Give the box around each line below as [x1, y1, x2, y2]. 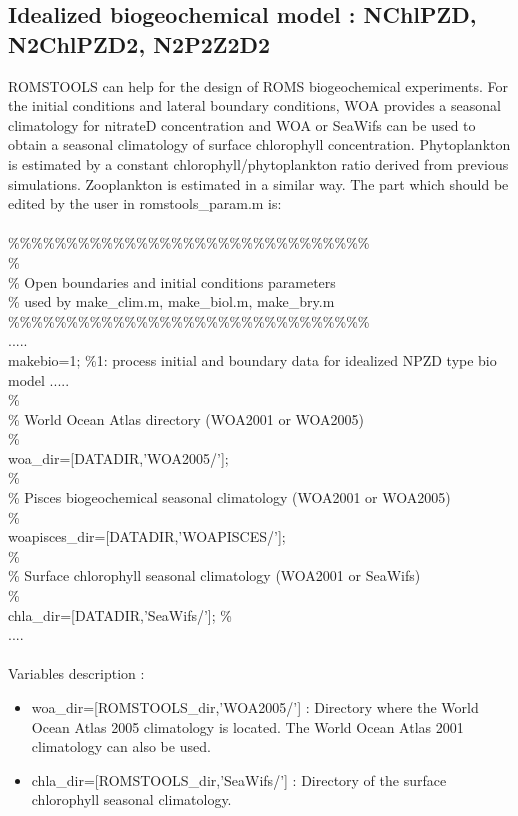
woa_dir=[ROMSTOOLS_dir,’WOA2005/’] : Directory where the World [31, 697, 479, 717]
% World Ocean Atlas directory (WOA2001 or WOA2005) [8, 408, 365, 429]
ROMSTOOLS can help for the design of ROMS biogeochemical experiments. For [8, 75, 509, 96]
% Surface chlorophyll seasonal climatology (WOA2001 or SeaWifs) [8, 565, 421, 586]
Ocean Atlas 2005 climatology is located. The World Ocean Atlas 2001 [31, 716, 464, 737]
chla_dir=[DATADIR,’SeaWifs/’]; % [8, 604, 232, 625]
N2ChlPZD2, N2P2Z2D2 [8, 28, 271, 59]
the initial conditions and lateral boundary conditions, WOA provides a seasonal [8, 95, 501, 116]
